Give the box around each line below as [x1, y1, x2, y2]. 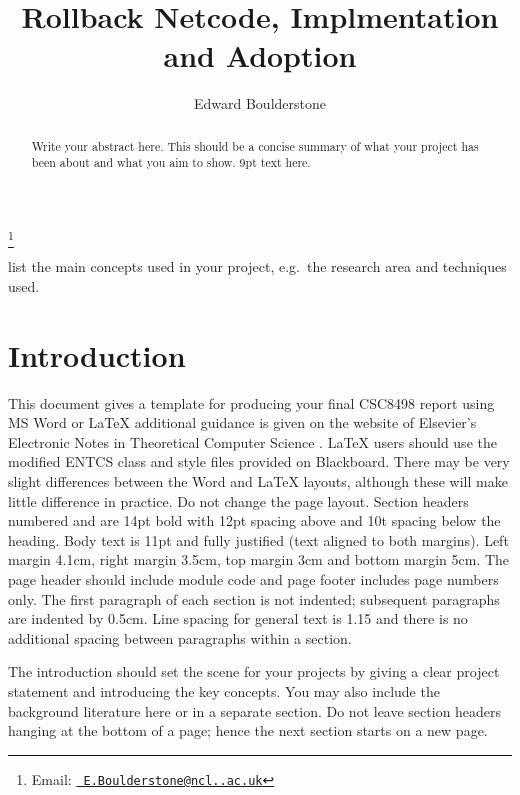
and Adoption [163, 35, 357, 76]
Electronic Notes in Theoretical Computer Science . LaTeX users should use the [8, 431, 497, 452]
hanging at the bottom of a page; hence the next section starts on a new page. [8, 720, 488, 741]
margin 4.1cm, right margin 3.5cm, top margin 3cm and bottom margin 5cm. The [8, 549, 510, 570]
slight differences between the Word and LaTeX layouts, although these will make [8, 471, 508, 492]
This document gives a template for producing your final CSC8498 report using [8, 392, 495, 413]
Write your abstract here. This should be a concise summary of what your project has [31, 137, 479, 154]
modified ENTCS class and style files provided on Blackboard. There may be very [8, 451, 510, 472]
